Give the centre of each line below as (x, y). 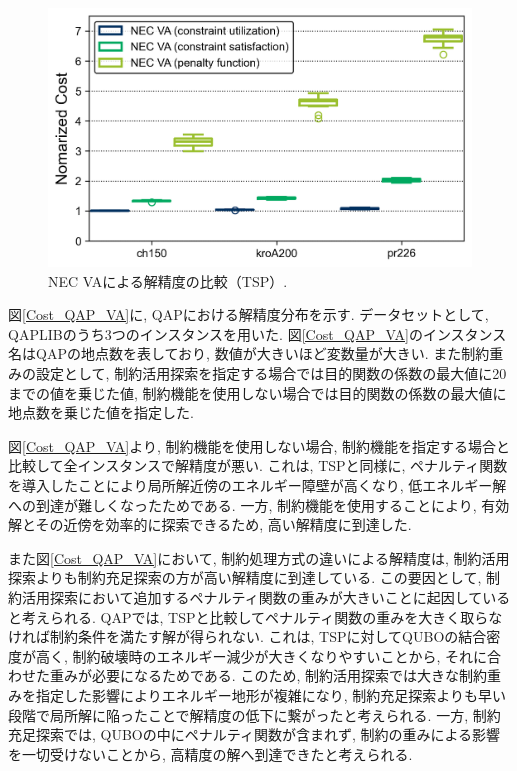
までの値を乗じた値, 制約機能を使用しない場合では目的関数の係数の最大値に (257, 392)
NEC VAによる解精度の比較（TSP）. (168, 280)
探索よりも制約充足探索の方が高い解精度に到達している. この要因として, (245, 577)
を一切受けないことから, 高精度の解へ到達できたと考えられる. (210, 753)
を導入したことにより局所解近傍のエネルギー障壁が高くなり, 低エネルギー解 (257, 484)
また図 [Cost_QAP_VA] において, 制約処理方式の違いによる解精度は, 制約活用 (259, 557)
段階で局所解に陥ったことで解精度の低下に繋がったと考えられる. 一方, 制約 (254, 714)
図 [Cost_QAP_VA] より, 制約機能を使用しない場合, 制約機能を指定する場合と (259, 445)
